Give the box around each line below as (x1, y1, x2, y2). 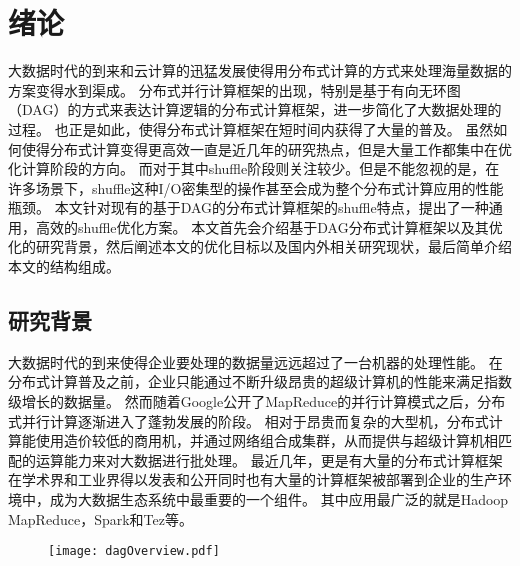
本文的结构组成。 (8, 256, 120, 277)
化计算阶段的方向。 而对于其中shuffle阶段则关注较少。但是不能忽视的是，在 (8, 158, 500, 179)
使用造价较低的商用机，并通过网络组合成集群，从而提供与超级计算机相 (35, 430, 498, 451)
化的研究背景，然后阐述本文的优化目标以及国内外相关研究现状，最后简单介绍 (8, 236, 512, 257)
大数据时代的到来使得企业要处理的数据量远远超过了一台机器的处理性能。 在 (8, 351, 503, 372)
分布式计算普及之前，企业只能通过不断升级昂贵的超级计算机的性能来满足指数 (8, 371, 512, 392)
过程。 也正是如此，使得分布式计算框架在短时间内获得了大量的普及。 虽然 (8, 118, 494, 139)
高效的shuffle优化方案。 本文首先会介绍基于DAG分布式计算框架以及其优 (35, 216, 503, 237)
